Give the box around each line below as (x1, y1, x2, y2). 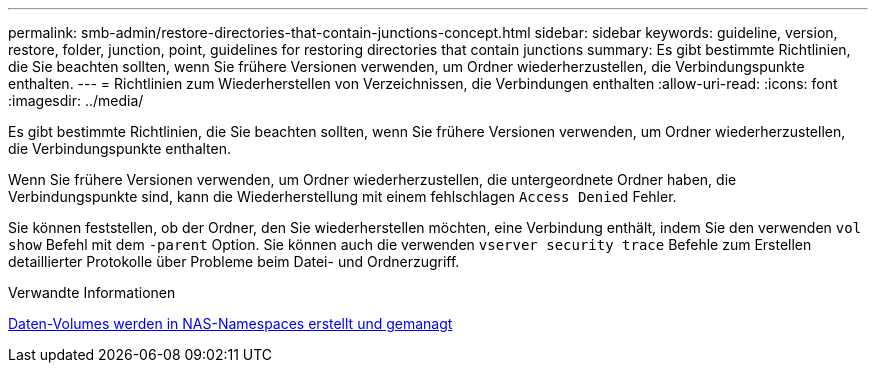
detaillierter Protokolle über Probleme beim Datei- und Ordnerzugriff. (8, 253, 460, 270)
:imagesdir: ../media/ (8, 92, 144, 109)
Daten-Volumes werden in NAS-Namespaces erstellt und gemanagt (8, 315, 453, 332)
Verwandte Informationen (8, 284, 176, 301)
